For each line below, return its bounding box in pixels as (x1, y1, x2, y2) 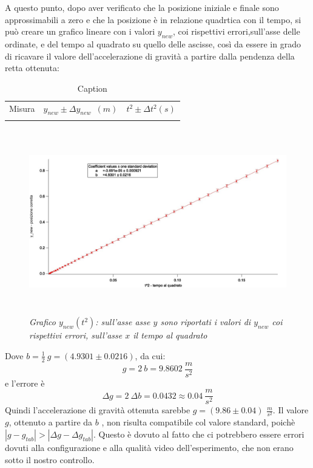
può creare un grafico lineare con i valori (5, 25, 155, 38)
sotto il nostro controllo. (5, 453, 95, 466)
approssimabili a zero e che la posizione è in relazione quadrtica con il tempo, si (5, 13, 301, 26)
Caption (77, 81, 107, 94)
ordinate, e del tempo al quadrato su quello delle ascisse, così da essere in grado (5, 37, 301, 50)
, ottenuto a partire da (8, 416, 93, 428)
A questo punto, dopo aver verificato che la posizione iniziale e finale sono (5, 1, 279, 13)
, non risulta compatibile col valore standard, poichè (101, 416, 295, 428)
